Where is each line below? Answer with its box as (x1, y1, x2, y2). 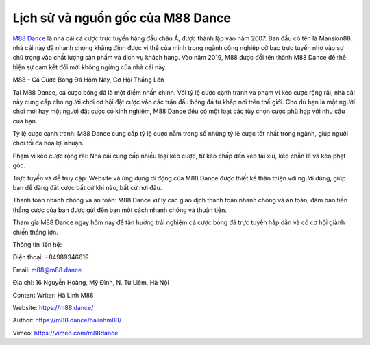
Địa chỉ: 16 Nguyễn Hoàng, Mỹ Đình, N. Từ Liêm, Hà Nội (12, 278, 169, 287)
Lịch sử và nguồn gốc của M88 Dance (12, 10, 231, 25)
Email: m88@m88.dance (12, 265, 82, 274)
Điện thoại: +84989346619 (12, 253, 89, 261)
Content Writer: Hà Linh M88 (12, 291, 94, 299)
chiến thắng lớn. (12, 228, 58, 236)
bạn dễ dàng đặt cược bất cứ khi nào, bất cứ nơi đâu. (12, 184, 162, 192)
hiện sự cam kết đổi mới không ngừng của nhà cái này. (12, 62, 167, 71)
